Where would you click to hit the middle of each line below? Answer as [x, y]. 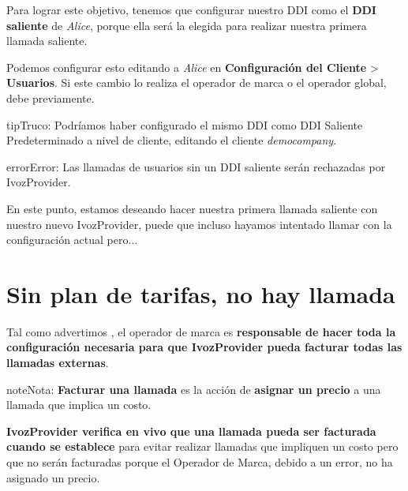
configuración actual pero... [72, 240]
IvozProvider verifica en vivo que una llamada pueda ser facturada [191, 431]
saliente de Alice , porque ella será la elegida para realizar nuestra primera [187, 25]
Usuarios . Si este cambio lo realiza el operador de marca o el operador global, [197, 82]
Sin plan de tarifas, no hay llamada [201, 293]
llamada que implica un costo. [79, 405]
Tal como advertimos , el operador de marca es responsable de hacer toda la [201, 331]
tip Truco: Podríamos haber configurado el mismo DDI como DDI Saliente [185, 124]
